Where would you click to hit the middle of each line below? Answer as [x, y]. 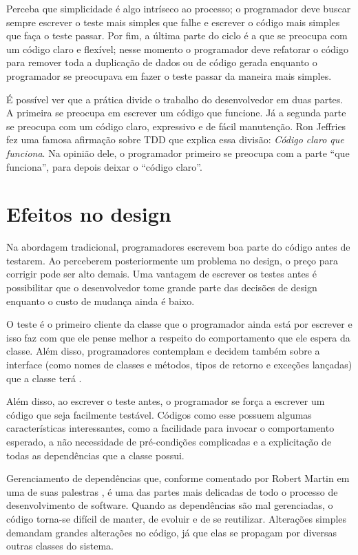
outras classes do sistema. [60, 546]
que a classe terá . [44, 378]
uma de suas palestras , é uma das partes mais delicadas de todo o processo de [172, 491]
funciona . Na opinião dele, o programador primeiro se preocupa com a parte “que [178, 153]
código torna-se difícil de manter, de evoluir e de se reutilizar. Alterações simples [177, 518]
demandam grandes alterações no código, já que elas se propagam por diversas [172, 532]
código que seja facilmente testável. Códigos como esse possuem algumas [159, 414]
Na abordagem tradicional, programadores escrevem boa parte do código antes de [178, 247]
